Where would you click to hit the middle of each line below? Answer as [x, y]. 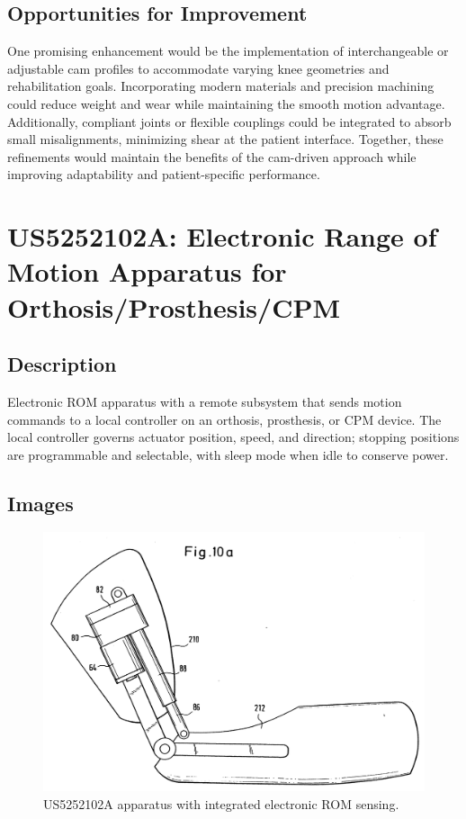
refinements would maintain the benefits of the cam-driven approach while [212, 156]
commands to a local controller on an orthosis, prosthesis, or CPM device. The [224, 419]
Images [40, 503]
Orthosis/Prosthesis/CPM [174, 306]
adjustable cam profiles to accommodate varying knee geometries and [198, 68]
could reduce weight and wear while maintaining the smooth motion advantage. [226, 103]
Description [62, 364]
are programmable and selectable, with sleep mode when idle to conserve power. [228, 454]
